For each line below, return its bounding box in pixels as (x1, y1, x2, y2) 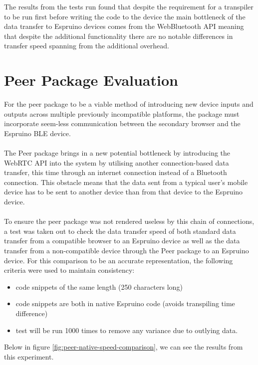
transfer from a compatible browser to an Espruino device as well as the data (4, 235, 240, 246)
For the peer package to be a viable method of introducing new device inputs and (4, 99, 254, 109)
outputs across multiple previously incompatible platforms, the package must (4, 108, 240, 119)
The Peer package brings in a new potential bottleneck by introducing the (4, 148, 231, 158)
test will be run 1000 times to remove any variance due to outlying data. (15, 325, 238, 335)
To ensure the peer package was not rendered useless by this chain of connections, (4, 216, 255, 226)
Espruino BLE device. (4, 128, 71, 138)
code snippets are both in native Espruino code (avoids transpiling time (15, 298, 235, 309)
